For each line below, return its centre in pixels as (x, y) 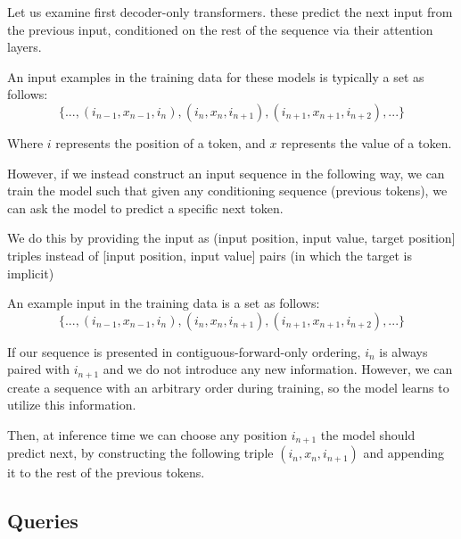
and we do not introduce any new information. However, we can (278, 369)
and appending (404, 453)
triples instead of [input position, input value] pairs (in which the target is (210, 255)
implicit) (31, 273)
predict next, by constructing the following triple (140, 453)
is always (403, 351)
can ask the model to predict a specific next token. (145, 207)
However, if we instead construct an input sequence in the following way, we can (226, 173)
